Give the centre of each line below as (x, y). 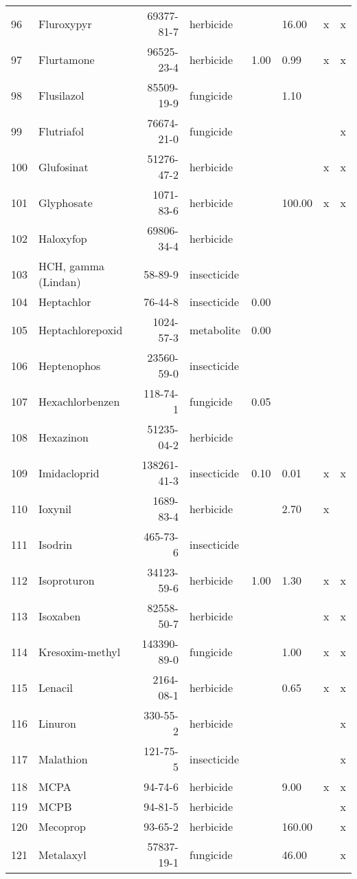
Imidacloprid (69, 473)
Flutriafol (61, 131)
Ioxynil (55, 508)
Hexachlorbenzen (79, 401)
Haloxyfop (63, 238)
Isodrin (56, 544)
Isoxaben (60, 616)
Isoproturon (67, 580)
